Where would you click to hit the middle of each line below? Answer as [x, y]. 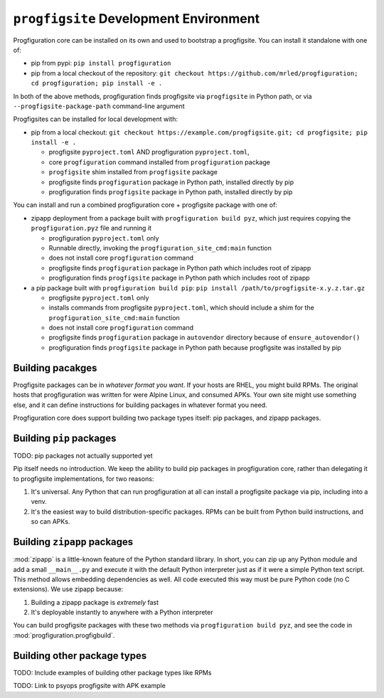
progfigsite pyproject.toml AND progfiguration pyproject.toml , [149, 152]
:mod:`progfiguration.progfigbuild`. [64, 635]
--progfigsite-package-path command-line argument [99, 106]
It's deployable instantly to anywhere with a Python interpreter [122, 613]
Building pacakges [55, 367]
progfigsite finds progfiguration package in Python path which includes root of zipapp [180, 268]
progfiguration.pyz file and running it [91, 228]
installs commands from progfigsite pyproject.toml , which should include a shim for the [181, 308]
